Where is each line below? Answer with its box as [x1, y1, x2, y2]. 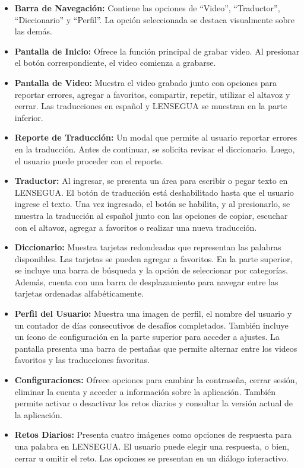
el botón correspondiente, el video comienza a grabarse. [14, 56, 216, 69]
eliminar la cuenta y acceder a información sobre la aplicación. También [14, 385, 276, 397]
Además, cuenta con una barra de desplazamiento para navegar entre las [14, 275, 278, 288]
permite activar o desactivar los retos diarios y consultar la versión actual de [14, 397, 293, 409]
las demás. [14, 25, 52, 37]
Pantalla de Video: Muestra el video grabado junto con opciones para [14, 76, 277, 88]
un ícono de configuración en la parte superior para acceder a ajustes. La [14, 330, 280, 343]
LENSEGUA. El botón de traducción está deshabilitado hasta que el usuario [14, 186, 294, 198]
